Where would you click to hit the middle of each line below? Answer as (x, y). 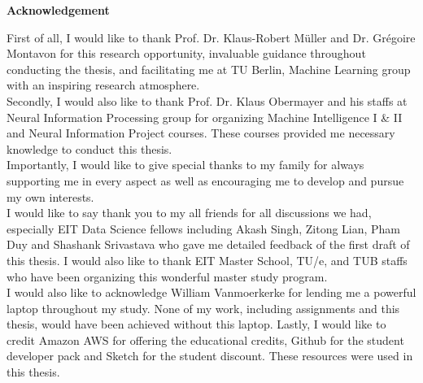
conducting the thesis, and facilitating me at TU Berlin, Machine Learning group (209, 69)
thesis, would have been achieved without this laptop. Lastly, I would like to (196, 324)
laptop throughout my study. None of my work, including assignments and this (203, 308)
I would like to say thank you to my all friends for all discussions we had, (189, 213)
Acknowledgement (58, 10)
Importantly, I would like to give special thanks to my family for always (185, 165)
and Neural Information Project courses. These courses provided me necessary (201, 133)
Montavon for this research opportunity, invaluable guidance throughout (186, 53)
